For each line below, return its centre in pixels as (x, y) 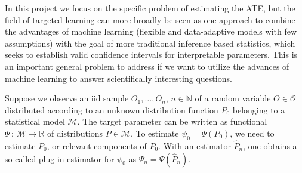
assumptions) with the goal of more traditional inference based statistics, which (150, 43)
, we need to (252, 133)
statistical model (35, 121)
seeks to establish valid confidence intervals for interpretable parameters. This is (151, 55)
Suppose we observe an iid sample (67, 98)
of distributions (75, 133)
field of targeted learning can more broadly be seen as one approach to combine (150, 19)
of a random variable (233, 98)
